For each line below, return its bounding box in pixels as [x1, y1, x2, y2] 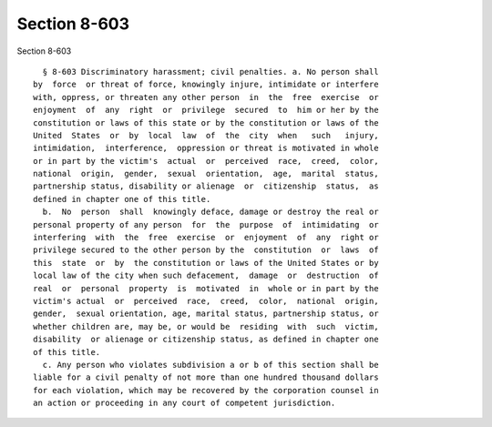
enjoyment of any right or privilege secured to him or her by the [33, 105, 379, 116]
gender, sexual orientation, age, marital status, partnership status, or [33, 309, 379, 319]
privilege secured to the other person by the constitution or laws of [33, 245, 379, 255]
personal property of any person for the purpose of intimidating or [33, 219, 379, 229]
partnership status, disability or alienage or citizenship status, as [33, 181, 379, 191]
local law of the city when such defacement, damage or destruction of [33, 270, 379, 281]
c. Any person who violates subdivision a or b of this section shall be [42, 360, 379, 370]
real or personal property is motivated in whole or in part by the [33, 283, 379, 293]
